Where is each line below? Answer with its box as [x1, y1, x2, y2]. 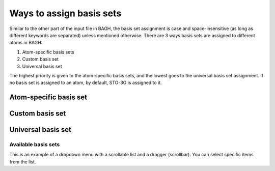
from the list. [9, 158, 36, 165]
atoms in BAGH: [9, 40, 43, 46]
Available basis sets [9, 141, 60, 148]
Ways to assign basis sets [9, 8, 122, 19]
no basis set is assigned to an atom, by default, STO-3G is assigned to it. [9, 79, 162, 86]
